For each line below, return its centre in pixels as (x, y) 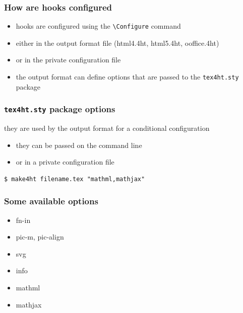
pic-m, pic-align (40, 237)
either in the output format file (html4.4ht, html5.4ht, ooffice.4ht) (117, 43)
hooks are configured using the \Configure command (98, 26)
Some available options (51, 201)
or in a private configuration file (65, 162)
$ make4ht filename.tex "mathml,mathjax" (75, 179)
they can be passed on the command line (79, 145)
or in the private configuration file (68, 60)
